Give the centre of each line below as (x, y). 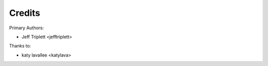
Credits (25, 13)
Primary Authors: (27, 28)
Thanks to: (20, 46)
